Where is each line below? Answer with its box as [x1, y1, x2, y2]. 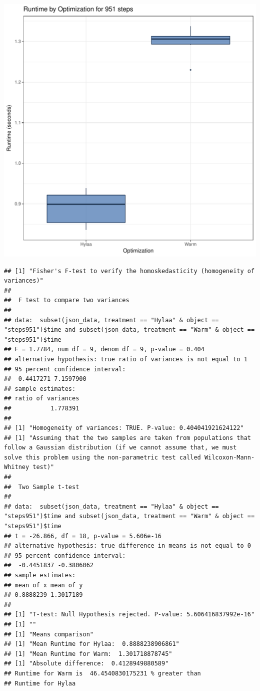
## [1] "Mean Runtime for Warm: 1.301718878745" [4, 650, 172, 657]
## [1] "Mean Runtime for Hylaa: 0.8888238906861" [4, 640, 179, 648]
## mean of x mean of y [4, 581, 83, 589]
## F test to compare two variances [4, 297, 129, 304]
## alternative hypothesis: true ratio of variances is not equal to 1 [4, 355, 247, 363]
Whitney [4, 464, 29, 471]
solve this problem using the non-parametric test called [4, 453, 201, 461]
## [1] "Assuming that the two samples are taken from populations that [4, 434, 251, 441]
